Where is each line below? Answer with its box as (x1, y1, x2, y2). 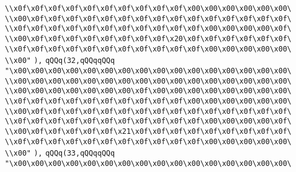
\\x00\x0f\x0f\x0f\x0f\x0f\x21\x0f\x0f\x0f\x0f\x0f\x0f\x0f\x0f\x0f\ (5, 127, 292, 136)
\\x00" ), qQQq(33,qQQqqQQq (5, 149, 115, 158)
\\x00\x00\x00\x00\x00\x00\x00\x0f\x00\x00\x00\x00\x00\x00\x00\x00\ (5, 87, 292, 96)
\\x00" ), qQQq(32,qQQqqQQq (5, 56, 115, 65)
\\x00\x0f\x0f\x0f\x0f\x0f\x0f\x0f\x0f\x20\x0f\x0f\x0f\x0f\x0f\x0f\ (5, 34, 292, 43)
